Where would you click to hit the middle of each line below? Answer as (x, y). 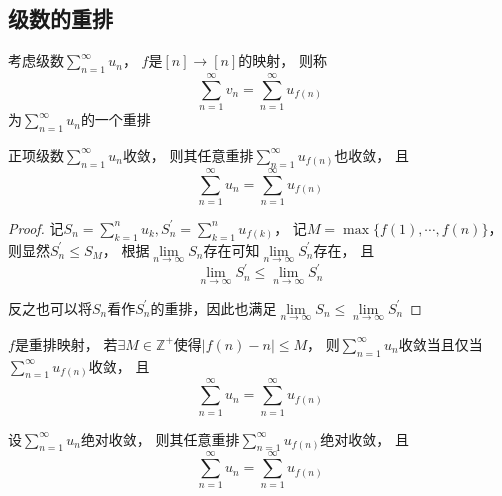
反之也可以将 (50, 307)
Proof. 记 (36, 227)
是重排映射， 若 (66, 343)
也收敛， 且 (372, 154)
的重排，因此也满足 (213, 307)
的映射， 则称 (282, 60)
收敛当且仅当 (440, 343)
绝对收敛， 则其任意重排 (160, 438)
